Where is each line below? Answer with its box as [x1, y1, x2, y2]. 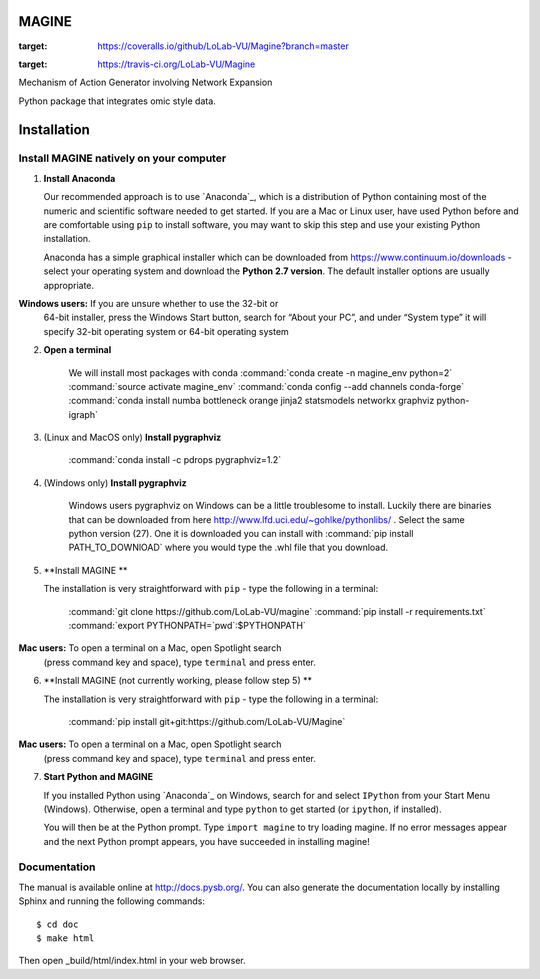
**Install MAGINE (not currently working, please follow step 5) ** [43, 675, 312, 687]
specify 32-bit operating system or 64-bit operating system [43, 325, 289, 337]
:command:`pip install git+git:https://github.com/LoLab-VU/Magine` [68, 715, 346, 727]
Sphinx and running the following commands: [18, 895, 205, 907]
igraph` [68, 408, 99, 420]
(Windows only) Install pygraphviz [43, 476, 187, 489]
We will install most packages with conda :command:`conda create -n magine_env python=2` [68, 366, 453, 379]
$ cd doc [36, 918, 79, 930]
